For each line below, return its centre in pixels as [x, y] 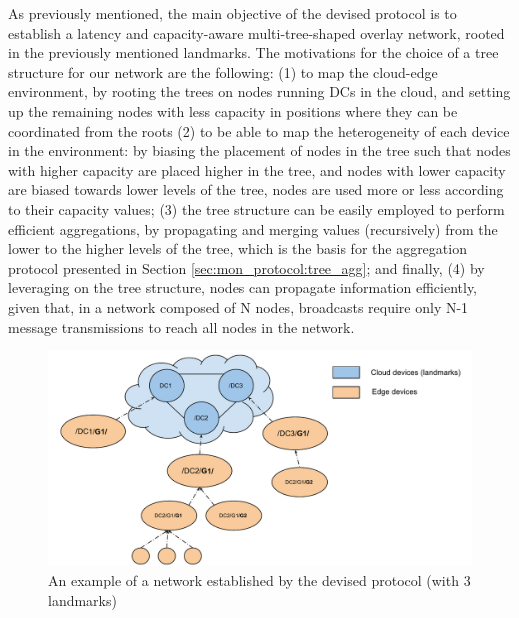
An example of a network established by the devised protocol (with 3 [259, 580]
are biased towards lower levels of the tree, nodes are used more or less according [256, 189]
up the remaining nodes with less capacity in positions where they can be [233, 110]
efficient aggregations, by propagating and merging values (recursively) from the [253, 228]
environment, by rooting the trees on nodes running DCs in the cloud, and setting [259, 91]
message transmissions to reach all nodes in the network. [181, 326]
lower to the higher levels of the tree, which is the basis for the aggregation [237, 248]
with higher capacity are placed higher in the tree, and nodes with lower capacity [257, 169]
